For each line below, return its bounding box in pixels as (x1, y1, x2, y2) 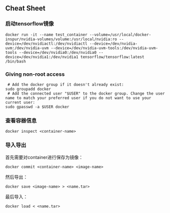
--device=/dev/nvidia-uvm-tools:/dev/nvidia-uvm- (50, 45, 158, 50)
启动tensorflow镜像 (5, 20, 54, 27)
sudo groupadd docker (5, 86, 51, 92)
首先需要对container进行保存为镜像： (5, 154, 83, 160)
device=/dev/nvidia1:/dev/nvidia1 (5, 54, 79, 59)
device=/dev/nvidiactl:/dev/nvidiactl (5, 41, 88, 46)
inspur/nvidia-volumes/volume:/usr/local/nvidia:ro (5, 37, 117, 42)
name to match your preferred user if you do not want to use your (5, 95, 152, 101)
